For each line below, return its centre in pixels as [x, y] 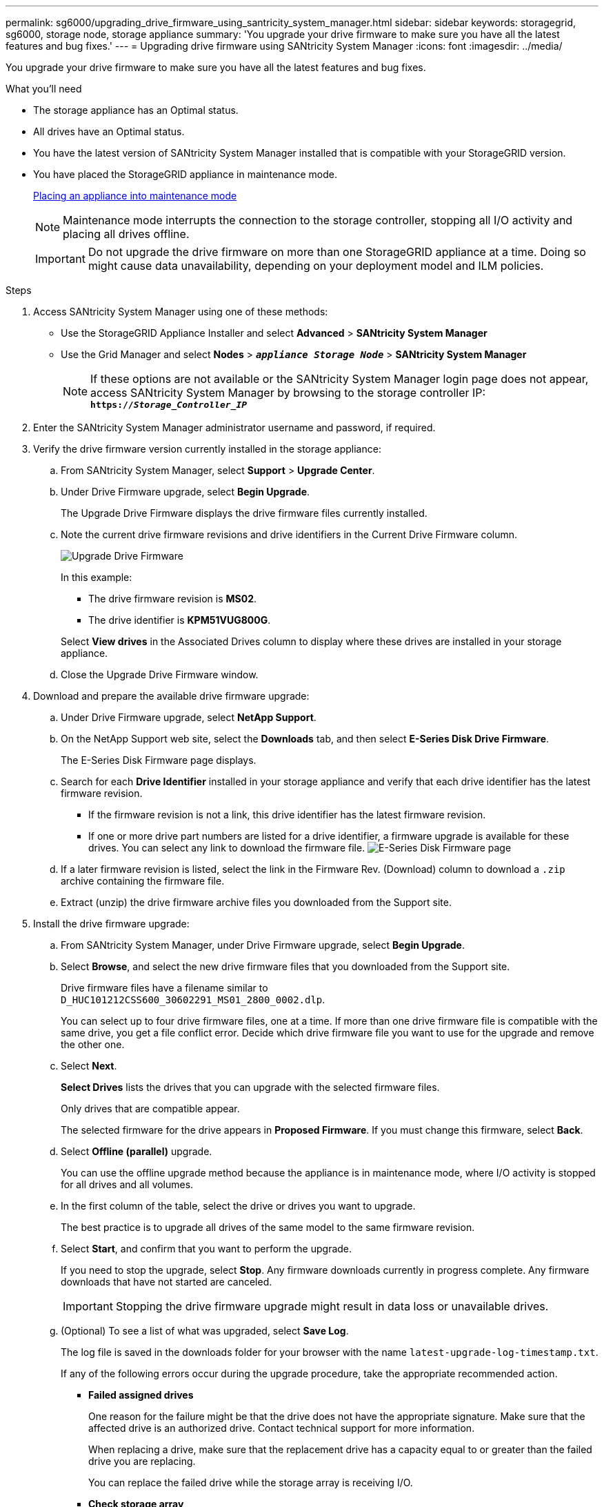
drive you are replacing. [142, 1461]
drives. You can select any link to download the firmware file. [227, 848]
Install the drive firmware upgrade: [111, 924]
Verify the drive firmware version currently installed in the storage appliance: [207, 449]
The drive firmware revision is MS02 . [173, 599]
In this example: [97, 577]
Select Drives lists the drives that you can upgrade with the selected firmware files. [250, 1087]
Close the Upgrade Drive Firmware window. [160, 674]
